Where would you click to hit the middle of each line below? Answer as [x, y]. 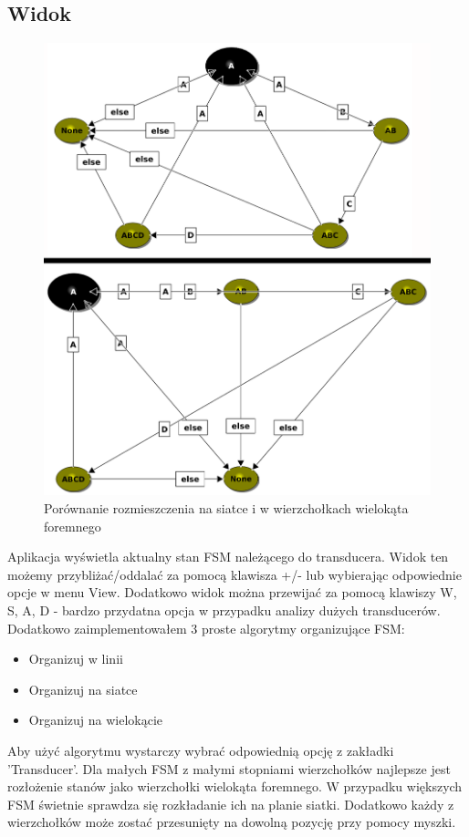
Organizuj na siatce [83, 689]
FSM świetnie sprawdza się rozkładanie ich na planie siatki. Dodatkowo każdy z [231, 804]
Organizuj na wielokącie [96, 720]
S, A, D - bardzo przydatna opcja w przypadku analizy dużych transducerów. [224, 610]
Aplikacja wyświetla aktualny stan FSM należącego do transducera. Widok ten [228, 557]
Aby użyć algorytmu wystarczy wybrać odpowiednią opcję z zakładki [201, 750]
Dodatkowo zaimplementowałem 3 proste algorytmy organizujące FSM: [206, 628]
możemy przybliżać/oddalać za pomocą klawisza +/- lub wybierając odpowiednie [234, 574]
